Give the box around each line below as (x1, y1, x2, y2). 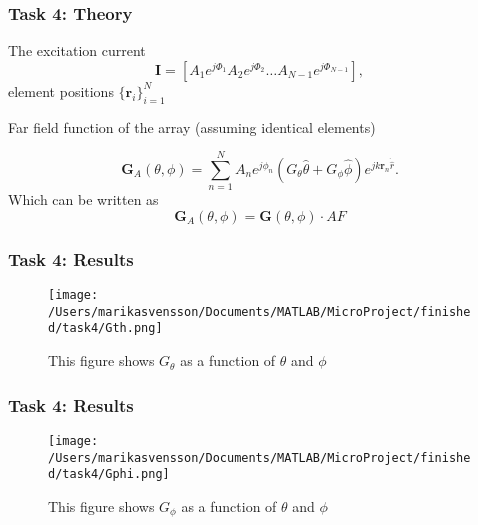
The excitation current (8, 40, 146, 61)
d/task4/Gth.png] (48, 321, 163, 336)
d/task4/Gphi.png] (48, 467, 170, 482)
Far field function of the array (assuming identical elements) (8, 116, 376, 137)
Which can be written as (8, 189, 159, 210)
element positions (8, 80, 114, 101)
